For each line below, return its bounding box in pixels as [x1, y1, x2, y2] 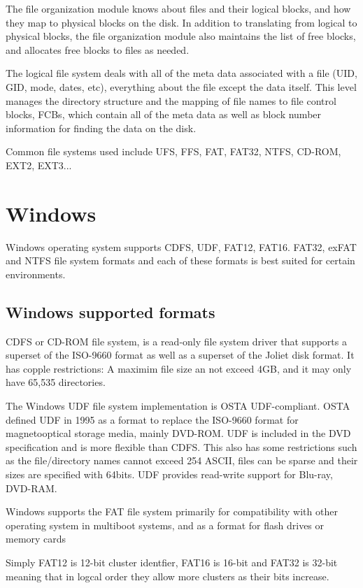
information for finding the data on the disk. [6, 120, 197, 135]
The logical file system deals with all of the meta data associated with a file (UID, [6, 66, 357, 80]
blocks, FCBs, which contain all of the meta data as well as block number [6, 107, 322, 122]
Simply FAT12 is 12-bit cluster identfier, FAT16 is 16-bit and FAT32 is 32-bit [6, 554, 338, 569]
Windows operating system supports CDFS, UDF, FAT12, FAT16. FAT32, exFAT [6, 239, 357, 254]
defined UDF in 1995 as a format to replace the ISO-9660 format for [6, 412, 299, 426]
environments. [6, 266, 66, 281]
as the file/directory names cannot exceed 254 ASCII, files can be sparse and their [6, 453, 358, 468]
